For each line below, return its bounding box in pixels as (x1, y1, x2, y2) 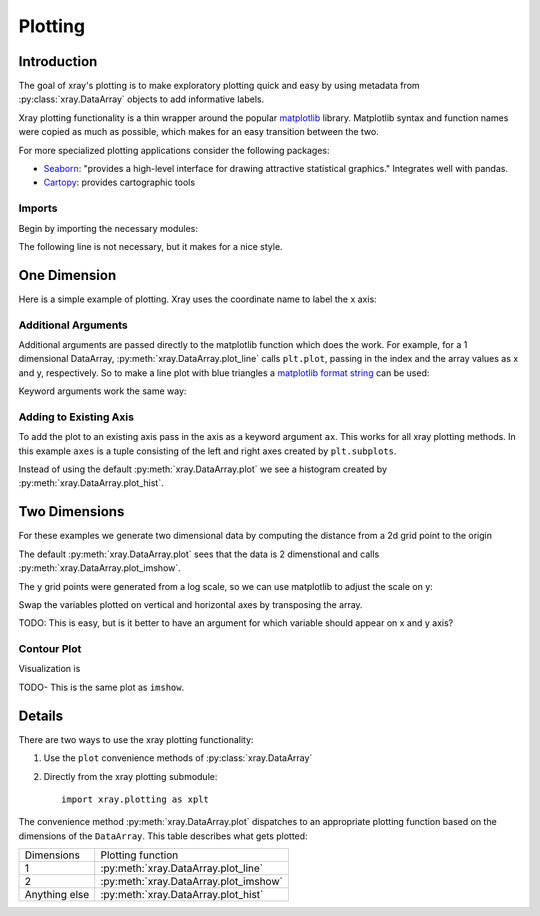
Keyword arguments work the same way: (18, 385, 187, 397)
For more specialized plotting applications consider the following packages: (18, 144, 330, 156)
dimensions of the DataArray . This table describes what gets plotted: (18, 830, 309, 842)
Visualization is (18, 663, 81, 675)
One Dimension (18, 266, 117, 284)
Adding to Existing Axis (18, 410, 135, 424)
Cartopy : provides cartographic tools (43, 176, 195, 189)
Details (18, 707, 64, 724)
